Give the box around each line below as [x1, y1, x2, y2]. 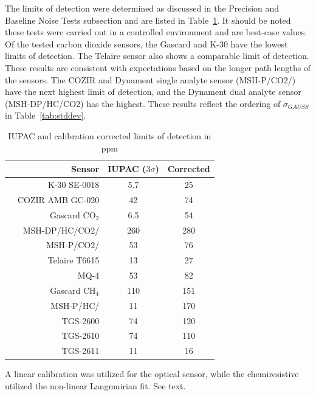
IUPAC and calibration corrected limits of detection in [8, 129, 211, 142]
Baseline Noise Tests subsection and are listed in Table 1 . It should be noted [5, 13, 291, 26]
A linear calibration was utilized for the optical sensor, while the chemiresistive [5, 367, 299, 380]
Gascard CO [49, 208, 96, 221]
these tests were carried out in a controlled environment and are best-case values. [5, 26, 307, 38]
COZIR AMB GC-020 [18, 193, 100, 206]
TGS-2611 [61, 344, 100, 357]
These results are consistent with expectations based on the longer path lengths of [5, 61, 311, 74]
